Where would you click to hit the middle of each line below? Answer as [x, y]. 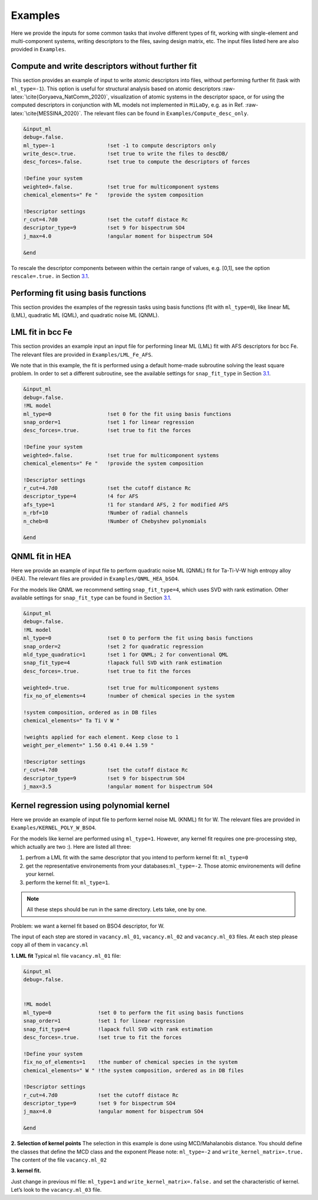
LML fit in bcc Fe [42, 332]
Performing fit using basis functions [79, 293]
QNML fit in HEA [41, 556]
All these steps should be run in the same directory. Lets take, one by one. [117, 909]
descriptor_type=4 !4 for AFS [81, 496]
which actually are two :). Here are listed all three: [71, 846]
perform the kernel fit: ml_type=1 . [68, 882]
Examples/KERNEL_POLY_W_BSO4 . [54, 828]
